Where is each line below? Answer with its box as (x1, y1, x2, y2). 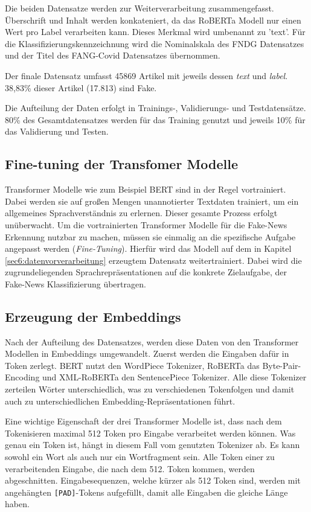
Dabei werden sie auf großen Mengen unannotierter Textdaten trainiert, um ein (5, 194, 299, 207)
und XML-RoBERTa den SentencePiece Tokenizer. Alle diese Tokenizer (42, 371, 307, 383)
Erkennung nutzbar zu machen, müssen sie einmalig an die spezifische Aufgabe (5, 230, 296, 243)
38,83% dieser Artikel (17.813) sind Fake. (5, 81, 157, 94)
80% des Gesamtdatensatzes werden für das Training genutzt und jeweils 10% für (5, 113, 306, 126)
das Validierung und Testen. (5, 125, 109, 138)
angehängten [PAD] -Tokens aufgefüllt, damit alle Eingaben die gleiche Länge (5, 485, 288, 498)
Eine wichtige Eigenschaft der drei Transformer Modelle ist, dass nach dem (5, 415, 282, 427)
